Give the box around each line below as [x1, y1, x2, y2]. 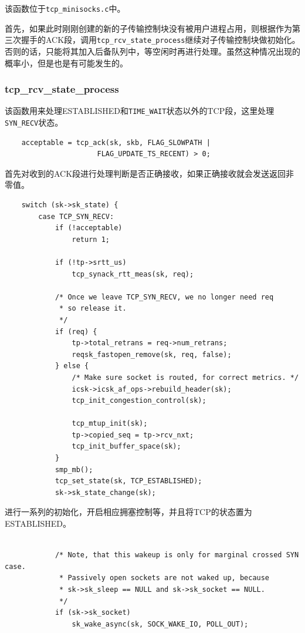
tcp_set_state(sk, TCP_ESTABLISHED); [55, 477, 202, 486]
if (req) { [55, 327, 97, 336]
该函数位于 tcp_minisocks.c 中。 [5, 2, 126, 14]
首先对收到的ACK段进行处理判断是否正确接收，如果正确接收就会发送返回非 [5, 167, 294, 179]
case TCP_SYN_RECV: [38, 212, 114, 221]
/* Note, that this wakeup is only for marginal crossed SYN [55, 551, 299, 560]
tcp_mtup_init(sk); [72, 419, 148, 428]
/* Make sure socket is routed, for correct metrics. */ [72, 373, 299, 382]
